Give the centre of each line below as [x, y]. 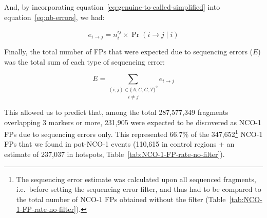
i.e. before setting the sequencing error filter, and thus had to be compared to [139, 189]
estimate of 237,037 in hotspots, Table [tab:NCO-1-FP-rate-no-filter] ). [115, 154]
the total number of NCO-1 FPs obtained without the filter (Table [121, 199]
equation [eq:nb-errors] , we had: [54, 17]
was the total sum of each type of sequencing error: [84, 62]
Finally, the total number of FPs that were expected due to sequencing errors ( [129, 52]
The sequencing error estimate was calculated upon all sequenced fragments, [136, 179]
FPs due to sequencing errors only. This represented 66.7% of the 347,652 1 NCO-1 [133, 133]
